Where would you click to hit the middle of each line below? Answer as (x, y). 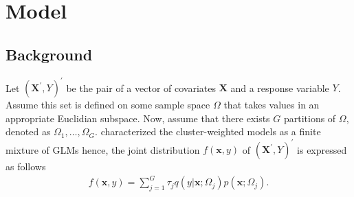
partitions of (310, 118)
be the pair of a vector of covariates (141, 88)
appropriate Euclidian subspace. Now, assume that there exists (138, 118)
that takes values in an (272, 105)
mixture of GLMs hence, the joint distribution (103, 149)
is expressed (322, 149)
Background (49, 54)
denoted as (28, 131)
